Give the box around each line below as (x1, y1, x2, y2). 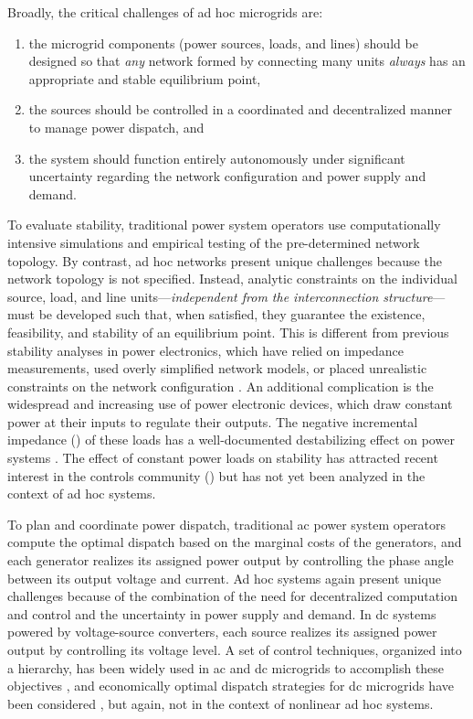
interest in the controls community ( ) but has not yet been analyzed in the (7, 466, 426, 485)
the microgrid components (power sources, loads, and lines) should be (28, 33, 418, 52)
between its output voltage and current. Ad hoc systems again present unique (7, 568, 441, 587)
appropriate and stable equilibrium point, (28, 69, 261, 88)
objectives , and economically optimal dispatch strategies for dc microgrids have (7, 676, 454, 695)
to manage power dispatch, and (28, 117, 205, 136)
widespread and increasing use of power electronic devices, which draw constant (7, 394, 453, 413)
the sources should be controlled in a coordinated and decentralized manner (28, 100, 453, 119)
